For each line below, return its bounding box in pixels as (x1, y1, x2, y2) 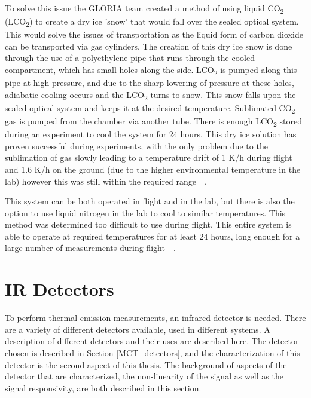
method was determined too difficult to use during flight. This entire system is (5, 218, 292, 231)
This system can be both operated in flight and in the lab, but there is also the (5, 195, 295, 207)
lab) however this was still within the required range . (5, 174, 207, 187)
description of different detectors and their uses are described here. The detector (5, 335, 299, 347)
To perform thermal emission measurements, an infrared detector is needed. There (5, 311, 306, 324)
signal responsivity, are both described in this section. (5, 381, 202, 394)
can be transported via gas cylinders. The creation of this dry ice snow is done (5, 39, 292, 52)
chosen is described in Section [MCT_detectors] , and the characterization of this (5, 346, 300, 359)
